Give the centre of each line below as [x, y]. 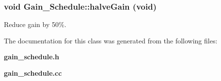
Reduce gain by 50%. [35, 24]
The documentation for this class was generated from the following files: [111, 40]
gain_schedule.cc [33, 73]
